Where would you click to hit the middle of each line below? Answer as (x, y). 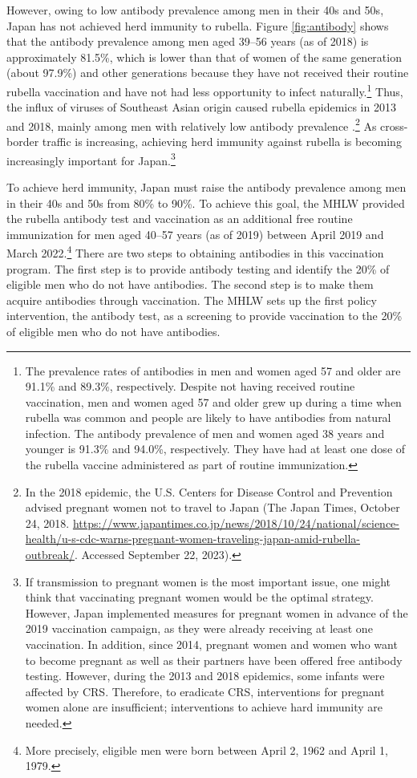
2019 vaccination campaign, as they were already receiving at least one (199, 628)
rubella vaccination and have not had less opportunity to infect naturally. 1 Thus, (205, 90)
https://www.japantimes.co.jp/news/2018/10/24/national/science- (236, 523)
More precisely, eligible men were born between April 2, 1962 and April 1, (206, 750)
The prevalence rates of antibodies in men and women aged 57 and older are (213, 370)
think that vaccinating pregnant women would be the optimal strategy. (199, 597)
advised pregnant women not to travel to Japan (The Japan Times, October (213, 507)
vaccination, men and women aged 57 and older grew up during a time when (213, 401)
